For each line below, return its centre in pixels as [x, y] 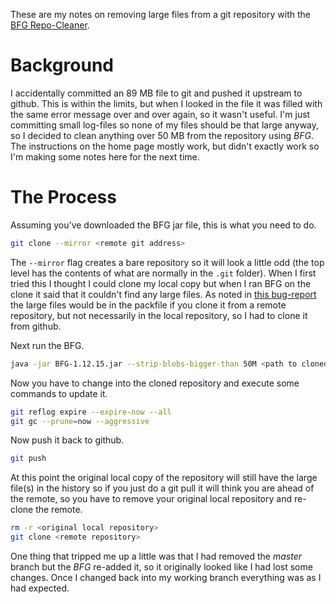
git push [28, 459]
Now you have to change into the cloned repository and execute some [155, 383]
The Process [63, 197]
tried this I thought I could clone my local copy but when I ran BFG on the [161, 283]
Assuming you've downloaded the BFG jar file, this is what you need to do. [163, 225]
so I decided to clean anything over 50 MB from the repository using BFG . [162, 135]
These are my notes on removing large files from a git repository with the [160, 14]
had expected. [40, 588]
